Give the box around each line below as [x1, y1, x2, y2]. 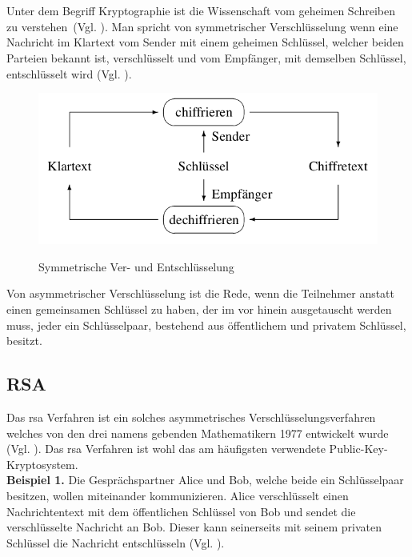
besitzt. [6, 332, 42, 349]
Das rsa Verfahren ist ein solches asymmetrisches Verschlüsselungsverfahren [6, 408, 376, 425]
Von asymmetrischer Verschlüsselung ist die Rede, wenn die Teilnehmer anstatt [6, 285, 395, 302]
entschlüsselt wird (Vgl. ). [6, 65, 132, 82]
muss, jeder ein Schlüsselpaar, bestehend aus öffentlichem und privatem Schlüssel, [6, 316, 406, 333]
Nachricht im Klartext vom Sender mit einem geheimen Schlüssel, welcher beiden [6, 34, 404, 50]
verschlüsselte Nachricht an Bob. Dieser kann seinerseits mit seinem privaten [6, 519, 382, 535]
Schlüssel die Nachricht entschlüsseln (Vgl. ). [6, 534, 225, 551]
